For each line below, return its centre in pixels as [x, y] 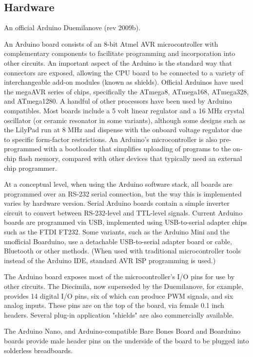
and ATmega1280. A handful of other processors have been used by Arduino [118, 101]
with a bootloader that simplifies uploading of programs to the [137, 149]
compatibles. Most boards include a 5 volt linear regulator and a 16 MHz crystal [124, 110]
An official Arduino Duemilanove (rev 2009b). [72, 27]
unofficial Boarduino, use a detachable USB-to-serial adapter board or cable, [118, 241]
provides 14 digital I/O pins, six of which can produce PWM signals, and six [118, 295]
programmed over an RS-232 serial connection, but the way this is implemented [123, 193]
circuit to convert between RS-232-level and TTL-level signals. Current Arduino [123, 212]
